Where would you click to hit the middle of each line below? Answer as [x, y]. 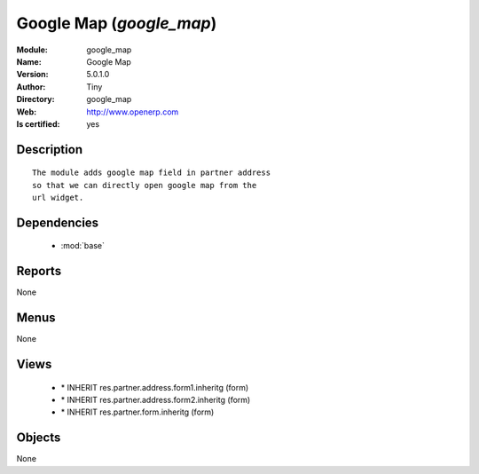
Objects [39, 438]
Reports [39, 271]
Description [50, 150]
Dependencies [58, 222]
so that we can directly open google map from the [145, 185]
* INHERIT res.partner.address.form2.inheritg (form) [156, 400]
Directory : [35, 99]
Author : [31, 87]
